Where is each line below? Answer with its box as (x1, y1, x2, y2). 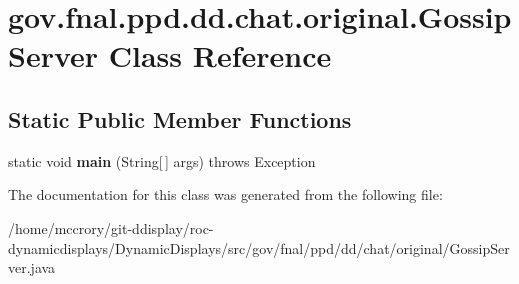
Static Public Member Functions (8, 103, 352, 134)
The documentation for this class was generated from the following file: (8, 184, 443, 205)
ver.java (8, 257, 56, 278)
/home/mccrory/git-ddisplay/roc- (8, 217, 214, 238)
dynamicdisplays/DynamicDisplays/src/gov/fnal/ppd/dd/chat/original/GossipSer (8, 237, 510, 258)
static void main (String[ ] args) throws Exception (8, 150, 316, 171)
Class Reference (108, 35, 332, 76)
